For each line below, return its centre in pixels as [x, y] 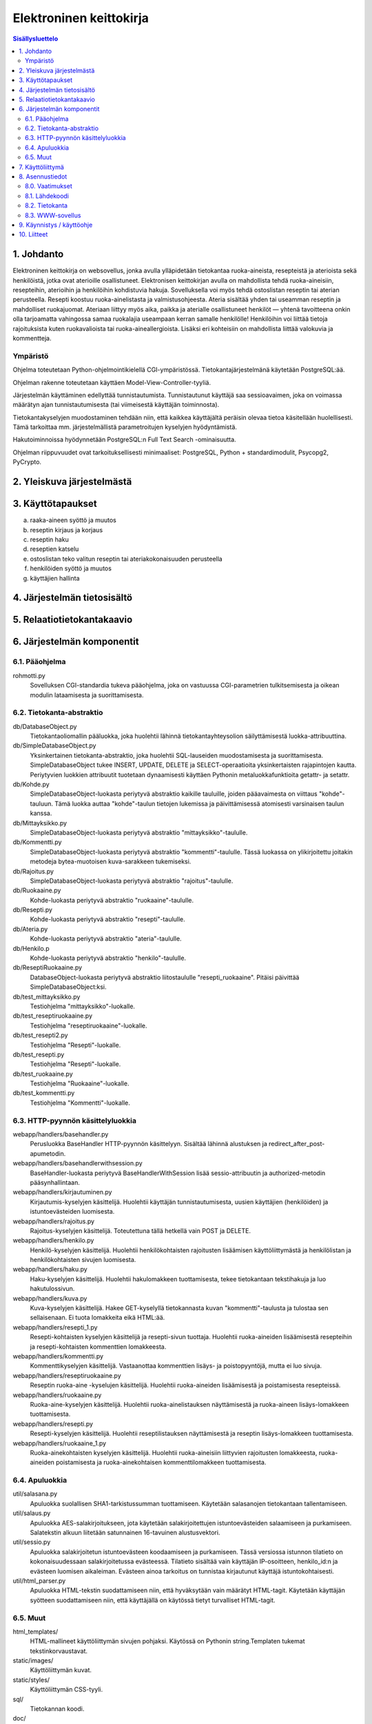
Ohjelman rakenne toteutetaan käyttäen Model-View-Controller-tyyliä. [112, 382]
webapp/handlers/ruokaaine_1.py [60, 1443]
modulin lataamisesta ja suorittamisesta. [87, 695]
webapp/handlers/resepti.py [53, 1423]
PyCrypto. [27, 462]
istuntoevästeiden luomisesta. [72, 1212]
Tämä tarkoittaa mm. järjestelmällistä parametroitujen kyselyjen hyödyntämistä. [125, 427]
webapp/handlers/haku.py [50, 1270]
